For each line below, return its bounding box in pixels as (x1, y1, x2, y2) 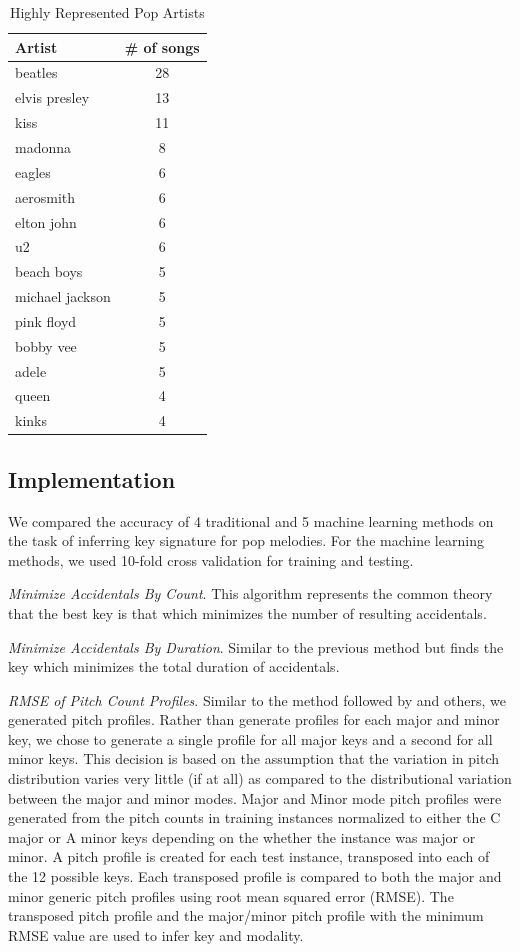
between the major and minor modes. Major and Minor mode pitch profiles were (8, 787, 502, 808)
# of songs (124, 36, 200, 57)
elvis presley (15, 87, 90, 108)
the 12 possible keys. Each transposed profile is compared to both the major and (8, 866, 502, 887)
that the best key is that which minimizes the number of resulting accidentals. (8, 602, 487, 623)
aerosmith (15, 186, 76, 207)
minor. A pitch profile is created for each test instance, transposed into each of (8, 846, 490, 867)
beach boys (15, 261, 83, 282)
